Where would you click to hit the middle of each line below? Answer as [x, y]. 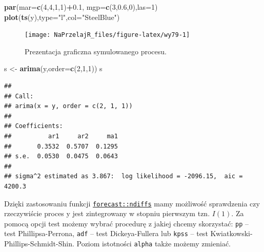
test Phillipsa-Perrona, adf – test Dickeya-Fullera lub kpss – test [106, 233]
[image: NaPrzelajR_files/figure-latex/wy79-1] [107, 35]
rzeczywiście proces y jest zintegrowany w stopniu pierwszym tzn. [107, 213]
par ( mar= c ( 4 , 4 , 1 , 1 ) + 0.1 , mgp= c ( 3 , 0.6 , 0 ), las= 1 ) [81, 7]
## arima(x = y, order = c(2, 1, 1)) [68, 106]
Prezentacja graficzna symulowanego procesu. [96, 51]
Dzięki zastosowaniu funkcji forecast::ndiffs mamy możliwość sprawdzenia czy [132, 203]
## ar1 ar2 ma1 [61, 136]
